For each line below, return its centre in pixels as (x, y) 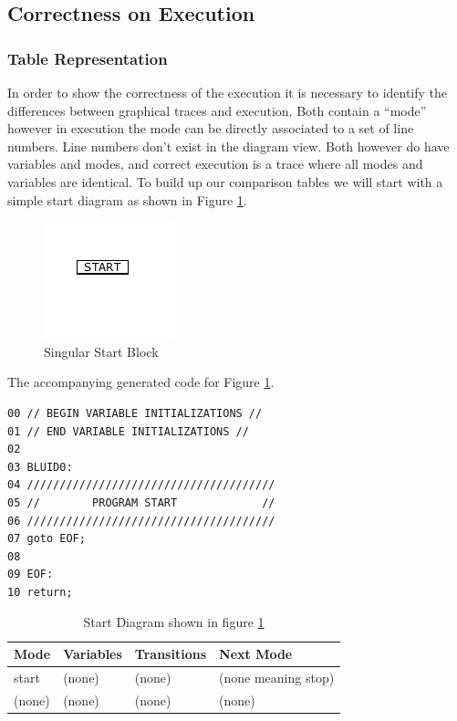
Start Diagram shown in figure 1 (174, 622)
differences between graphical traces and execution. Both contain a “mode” (217, 110)
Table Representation (88, 58)
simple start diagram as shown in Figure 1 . (127, 199)
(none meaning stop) (277, 677)
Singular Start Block (101, 351)
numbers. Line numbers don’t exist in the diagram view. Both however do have (228, 146)
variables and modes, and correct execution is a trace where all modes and (215, 164)
